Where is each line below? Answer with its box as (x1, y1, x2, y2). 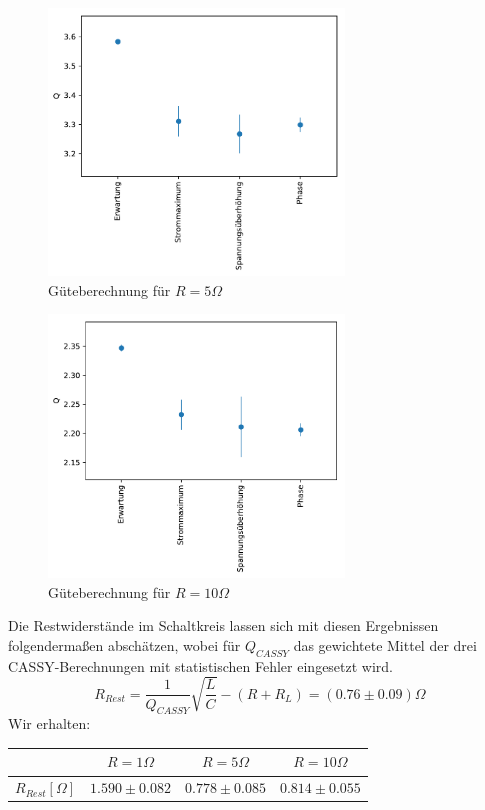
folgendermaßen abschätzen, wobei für (8, 634, 241, 655)
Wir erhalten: (8, 713, 91, 734)
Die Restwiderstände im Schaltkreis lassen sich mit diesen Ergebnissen (8, 615, 439, 636)
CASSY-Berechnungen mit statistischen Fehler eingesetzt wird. (8, 655, 394, 676)
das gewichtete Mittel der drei (293, 634, 477, 655)
